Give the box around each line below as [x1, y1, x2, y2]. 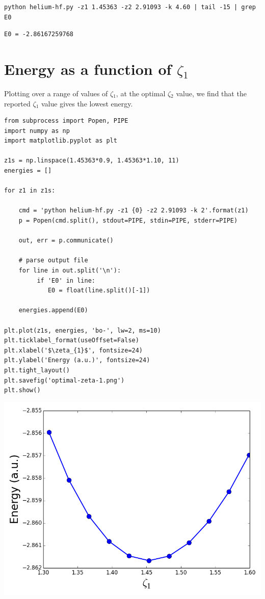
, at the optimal [116, 88, 166, 98]
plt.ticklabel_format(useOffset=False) [4, 337, 139, 344]
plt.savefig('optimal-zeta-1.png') [4, 376, 125, 384]
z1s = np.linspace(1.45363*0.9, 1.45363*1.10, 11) [4, 157, 179, 165]
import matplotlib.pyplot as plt [4, 137, 117, 145]
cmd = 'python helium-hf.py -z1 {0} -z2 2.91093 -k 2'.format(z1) [18, 207, 249, 214]
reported [4, 98, 31, 108]
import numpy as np [4, 127, 70, 134]
